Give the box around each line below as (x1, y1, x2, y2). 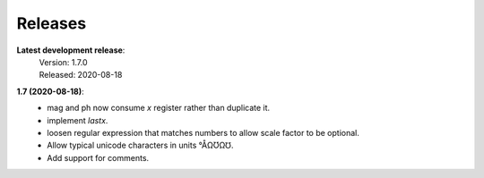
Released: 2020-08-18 (39, 70, 123, 81)
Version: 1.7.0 (39, 56, 89, 67)
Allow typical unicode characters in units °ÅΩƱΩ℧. (47, 140, 234, 151)
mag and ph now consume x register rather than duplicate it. (47, 103, 271, 114)
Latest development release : (16, 45, 125, 55)
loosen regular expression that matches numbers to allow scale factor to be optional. (47, 127, 360, 138)
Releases (16, 13, 87, 33)
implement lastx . (47, 114, 108, 125)
